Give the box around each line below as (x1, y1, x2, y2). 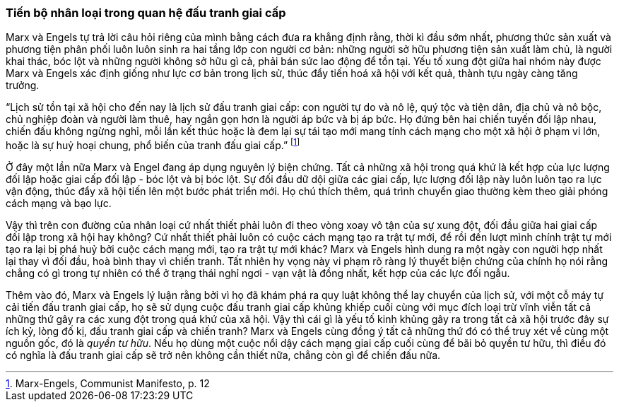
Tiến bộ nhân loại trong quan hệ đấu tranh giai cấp (6, 6, 286, 20)
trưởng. (6, 79, 40, 92)
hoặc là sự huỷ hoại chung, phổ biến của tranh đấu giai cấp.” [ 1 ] (6, 137, 300, 152)
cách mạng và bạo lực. (6, 197, 112, 210)
